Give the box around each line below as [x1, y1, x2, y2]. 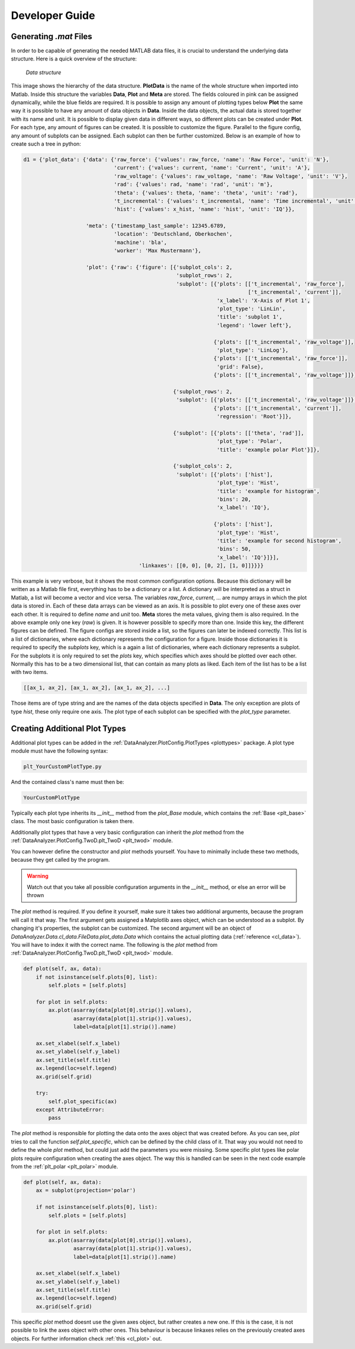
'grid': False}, [217, 363, 264, 370]
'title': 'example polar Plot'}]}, [217, 446, 320, 453]
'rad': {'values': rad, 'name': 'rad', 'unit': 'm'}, [114, 181, 273, 188]
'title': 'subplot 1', [217, 314, 283, 320]
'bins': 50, [217, 545, 251, 553]
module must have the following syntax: [11, 747, 108, 754]
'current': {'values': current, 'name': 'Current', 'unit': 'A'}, [114, 165, 311, 171]
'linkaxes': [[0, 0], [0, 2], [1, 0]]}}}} [138, 563, 264, 569]
